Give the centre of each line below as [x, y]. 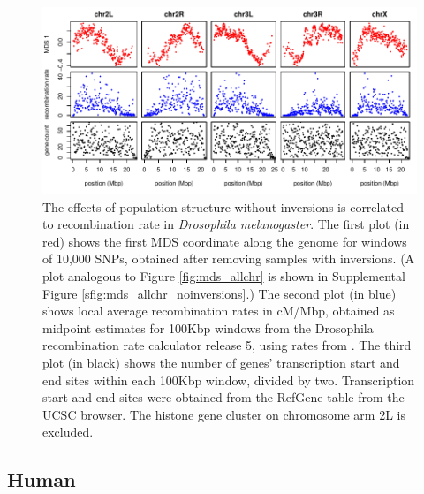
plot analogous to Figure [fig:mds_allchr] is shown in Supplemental [224, 275]
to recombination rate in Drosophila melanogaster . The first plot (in [226, 224]
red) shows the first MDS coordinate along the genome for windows [225, 241]
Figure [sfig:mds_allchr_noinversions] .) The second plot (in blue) [220, 293]
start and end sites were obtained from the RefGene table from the [223, 397]
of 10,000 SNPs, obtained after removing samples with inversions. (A [229, 258]
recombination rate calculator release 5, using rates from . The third [227, 345]
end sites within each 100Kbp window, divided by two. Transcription [229, 380]
